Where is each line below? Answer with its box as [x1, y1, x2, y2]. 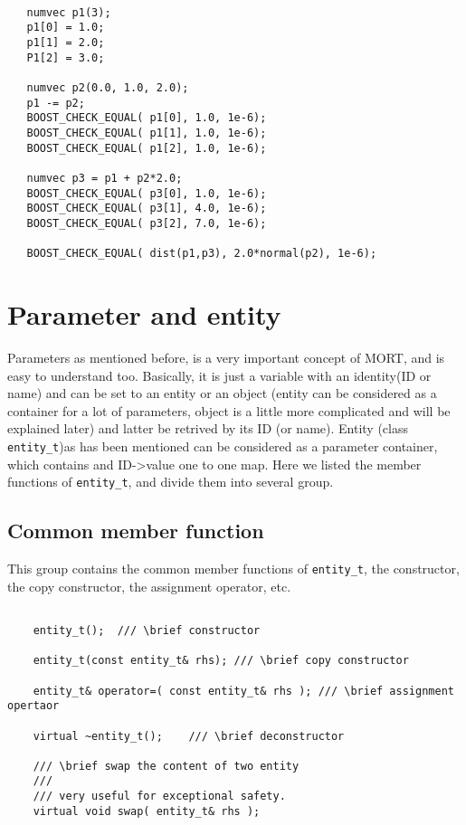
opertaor [7, 699, 60, 713]
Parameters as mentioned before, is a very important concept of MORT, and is [7, 347, 445, 366]
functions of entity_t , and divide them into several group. [7, 472, 334, 491]
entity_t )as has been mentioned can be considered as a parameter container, [7, 436, 438, 455]
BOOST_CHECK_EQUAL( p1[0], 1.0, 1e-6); [26, 111, 267, 125]
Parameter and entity [7, 296, 281, 332]
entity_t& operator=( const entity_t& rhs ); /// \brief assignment [33, 684, 454, 697]
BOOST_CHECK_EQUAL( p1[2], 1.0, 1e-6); [26, 141, 267, 155]
